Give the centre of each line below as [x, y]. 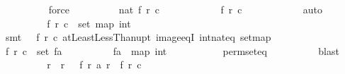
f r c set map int [89, 23]
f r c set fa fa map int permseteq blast [172, 50]
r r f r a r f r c [94, 64]
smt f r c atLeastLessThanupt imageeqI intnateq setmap [138, 37]
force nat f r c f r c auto [185, 9]
